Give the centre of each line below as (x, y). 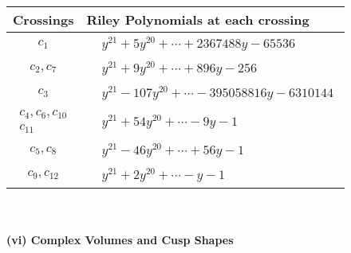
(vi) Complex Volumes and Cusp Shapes (120, 240)
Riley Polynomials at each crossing (198, 19)
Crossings (43, 19)
